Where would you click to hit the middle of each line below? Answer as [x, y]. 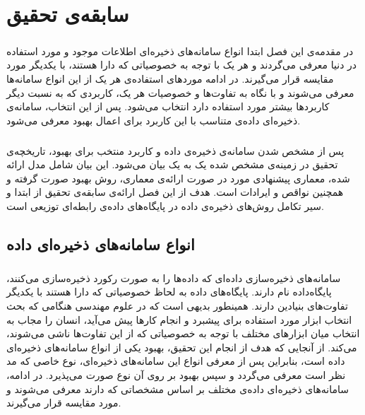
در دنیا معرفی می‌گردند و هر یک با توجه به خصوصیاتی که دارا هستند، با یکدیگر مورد [182, 65]
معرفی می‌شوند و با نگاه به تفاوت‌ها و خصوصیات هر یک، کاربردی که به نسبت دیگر [180, 92]
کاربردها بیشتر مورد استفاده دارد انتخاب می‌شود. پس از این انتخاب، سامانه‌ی [168, 106]
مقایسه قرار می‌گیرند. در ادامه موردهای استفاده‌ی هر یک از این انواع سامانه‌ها [170, 78]
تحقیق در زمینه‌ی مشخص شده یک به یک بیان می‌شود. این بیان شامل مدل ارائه [172, 164]
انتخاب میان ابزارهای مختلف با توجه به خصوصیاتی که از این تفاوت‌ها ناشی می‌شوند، [183, 333]
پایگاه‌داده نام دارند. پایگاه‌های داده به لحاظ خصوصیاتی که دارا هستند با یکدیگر [169, 292]
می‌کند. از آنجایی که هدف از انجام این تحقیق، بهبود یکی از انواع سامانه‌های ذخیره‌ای [182, 347]
